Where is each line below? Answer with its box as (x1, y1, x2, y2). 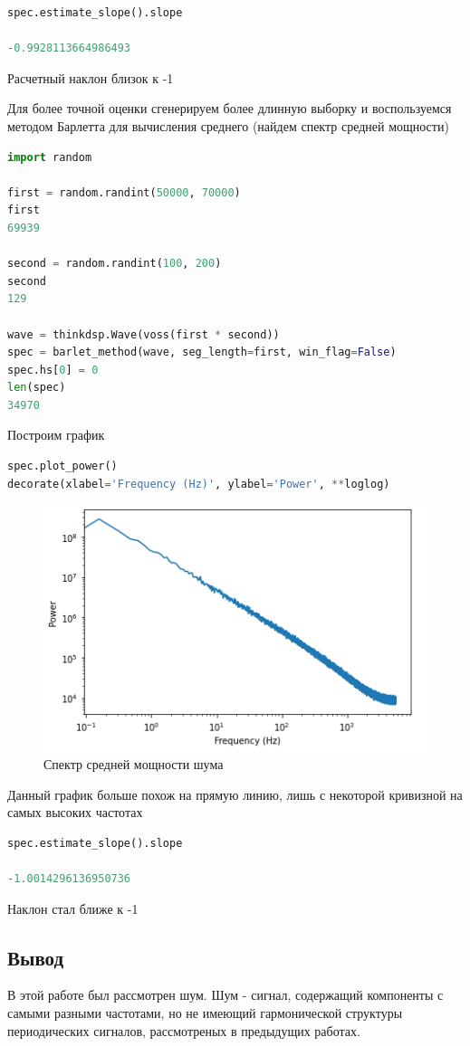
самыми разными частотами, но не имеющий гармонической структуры (7, 1003, 403, 1022)
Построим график (7, 425, 105, 444)
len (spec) (7, 381, 66, 395)
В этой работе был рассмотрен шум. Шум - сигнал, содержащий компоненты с (7, 985, 444, 1004)
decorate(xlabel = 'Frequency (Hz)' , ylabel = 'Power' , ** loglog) (7, 477, 390, 490)
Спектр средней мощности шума (43, 755, 224, 774)
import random (7, 150, 92, 164)
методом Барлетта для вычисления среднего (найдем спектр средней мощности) (7, 116, 449, 135)
